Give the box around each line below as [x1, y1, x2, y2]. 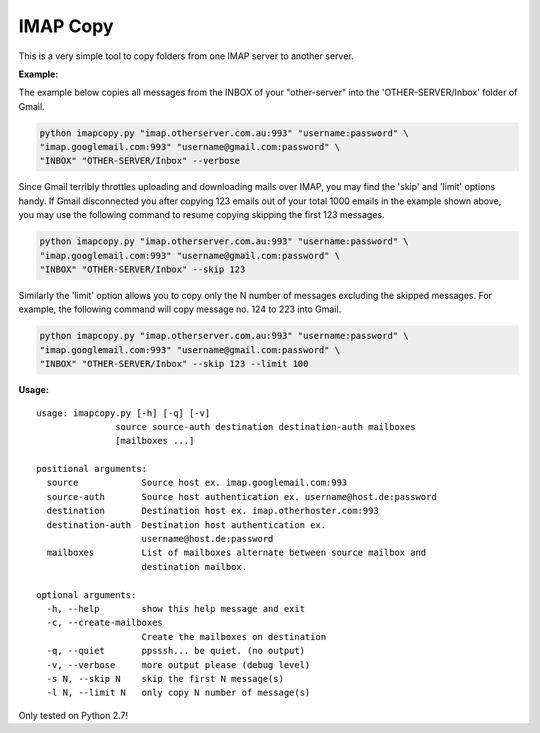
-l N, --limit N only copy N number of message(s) [46, 687, 311, 699]
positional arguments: [36, 463, 148, 475]
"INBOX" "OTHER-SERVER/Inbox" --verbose [39, 155, 240, 167]
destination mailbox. [141, 561, 248, 572]
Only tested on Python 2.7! [18, 709, 129, 721]
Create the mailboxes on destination [141, 631, 327, 642]
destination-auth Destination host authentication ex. [46, 519, 327, 530]
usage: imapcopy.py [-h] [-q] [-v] [36, 407, 211, 419]
